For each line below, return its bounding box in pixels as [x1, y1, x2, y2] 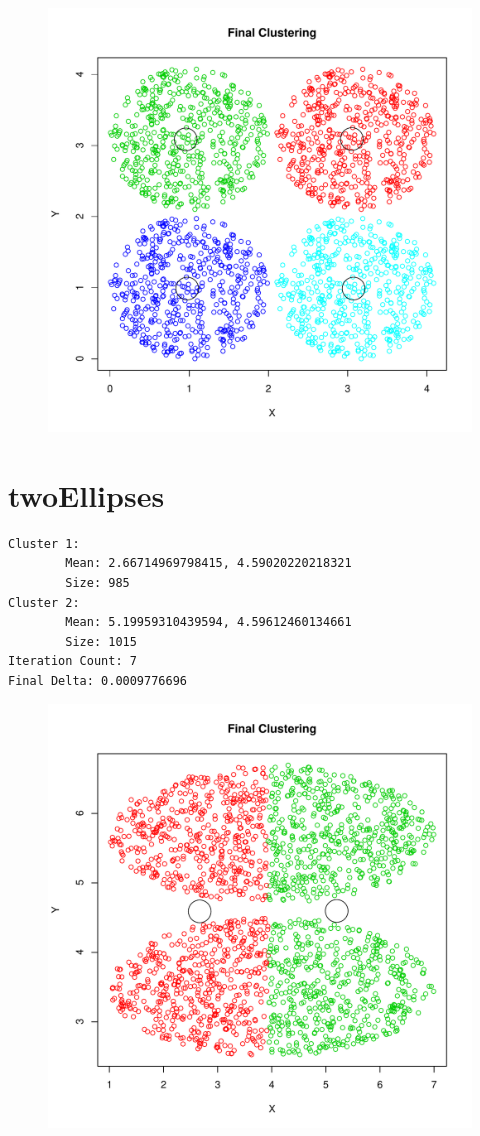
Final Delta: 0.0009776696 [8, 673, 187, 688]
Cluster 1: [8, 536, 80, 551]
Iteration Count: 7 [8, 654, 137, 669]
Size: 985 [65, 575, 130, 590]
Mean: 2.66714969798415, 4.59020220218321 [65, 556, 352, 571]
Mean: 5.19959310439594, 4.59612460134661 [65, 615, 352, 630]
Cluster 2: [8, 595, 80, 610]
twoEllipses [8, 474, 165, 515]
